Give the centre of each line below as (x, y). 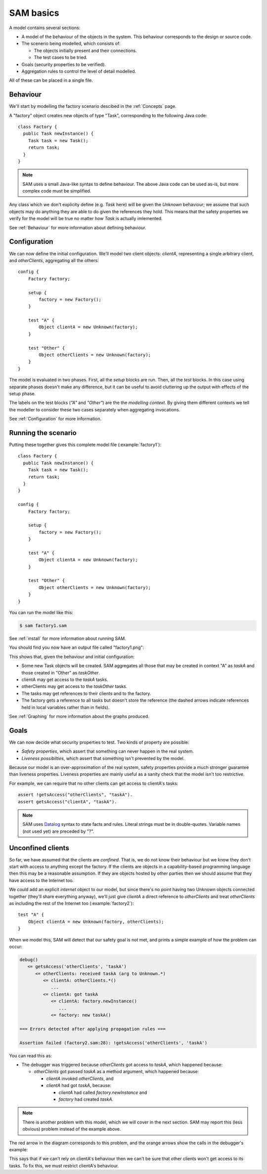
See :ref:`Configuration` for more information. (55, 419)
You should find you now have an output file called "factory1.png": (77, 647)
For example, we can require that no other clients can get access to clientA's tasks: (94, 783)
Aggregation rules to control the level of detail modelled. (79, 71)
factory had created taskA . (86, 1099)
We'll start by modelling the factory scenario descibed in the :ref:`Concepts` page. (93, 106)
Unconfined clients (39, 848)
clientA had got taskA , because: (79, 1085)
